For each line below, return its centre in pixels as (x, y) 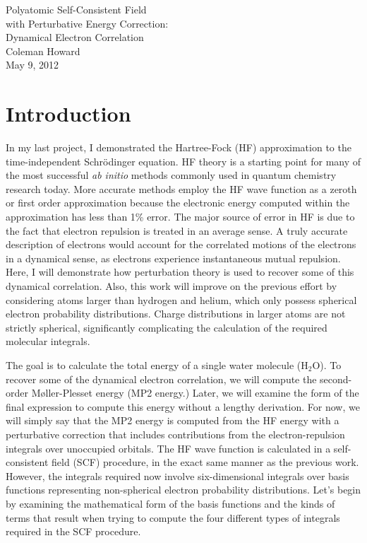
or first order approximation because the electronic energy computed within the (178, 203)
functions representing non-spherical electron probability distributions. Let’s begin (183, 490)
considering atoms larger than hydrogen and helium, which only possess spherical (181, 299)
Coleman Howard (43, 51)
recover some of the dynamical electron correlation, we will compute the (161, 379)
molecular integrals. (48, 341)
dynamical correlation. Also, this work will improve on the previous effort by (172, 286)
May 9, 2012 (32, 65)
